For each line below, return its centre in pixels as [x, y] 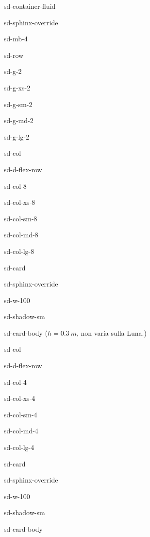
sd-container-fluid [30, 6]
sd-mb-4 [16, 39]
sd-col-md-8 [21, 235]
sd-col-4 [15, 382]
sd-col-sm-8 [21, 218]
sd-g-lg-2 [17, 136]
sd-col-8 [15, 186]
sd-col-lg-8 [19, 251]
